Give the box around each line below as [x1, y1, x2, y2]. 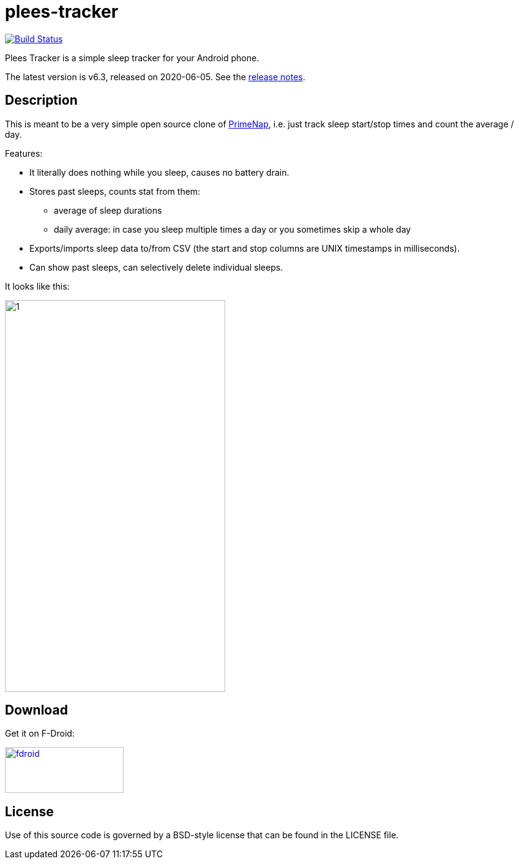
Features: [5, 148, 43, 159]
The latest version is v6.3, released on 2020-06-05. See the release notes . [5, 71, 305, 82]
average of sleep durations [54, 205, 162, 216]
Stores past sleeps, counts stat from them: [29, 186, 201, 197]
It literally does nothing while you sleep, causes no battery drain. [29, 167, 289, 178]
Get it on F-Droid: [5, 728, 75, 739]
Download [5, 702, 68, 718]
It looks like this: [5, 280, 70, 291]
